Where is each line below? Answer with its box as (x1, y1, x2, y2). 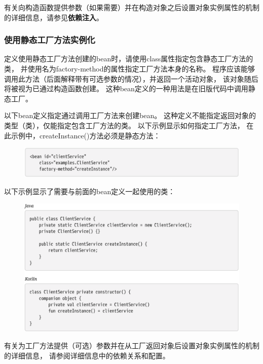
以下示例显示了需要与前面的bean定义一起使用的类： (4, 186, 175, 196)
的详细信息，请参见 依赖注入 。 (4, 12, 103, 22)
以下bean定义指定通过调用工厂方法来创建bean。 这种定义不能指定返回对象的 (4, 110, 256, 121)
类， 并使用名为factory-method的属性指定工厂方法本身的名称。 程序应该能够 (4, 63, 255, 74)
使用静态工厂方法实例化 (4, 33, 95, 46)
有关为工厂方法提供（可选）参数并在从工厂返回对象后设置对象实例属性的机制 (4, 340, 259, 351)
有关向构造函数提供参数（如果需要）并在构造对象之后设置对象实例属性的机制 (4, 2, 259, 12)
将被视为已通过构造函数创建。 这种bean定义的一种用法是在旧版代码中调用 (4, 83, 248, 94)
